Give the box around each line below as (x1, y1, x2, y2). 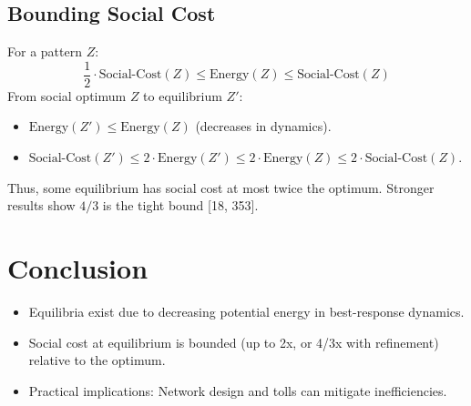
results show (7, 196, 76, 215)
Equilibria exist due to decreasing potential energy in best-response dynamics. (28, 301, 465, 320)
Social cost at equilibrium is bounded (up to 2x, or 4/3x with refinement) (28, 332, 439, 351)
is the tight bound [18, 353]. (102, 196, 259, 215)
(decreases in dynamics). (195, 117, 332, 136)
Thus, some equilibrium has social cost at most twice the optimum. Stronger (7, 178, 435, 197)
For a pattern (7, 42, 82, 61)
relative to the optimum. (28, 350, 166, 370)
